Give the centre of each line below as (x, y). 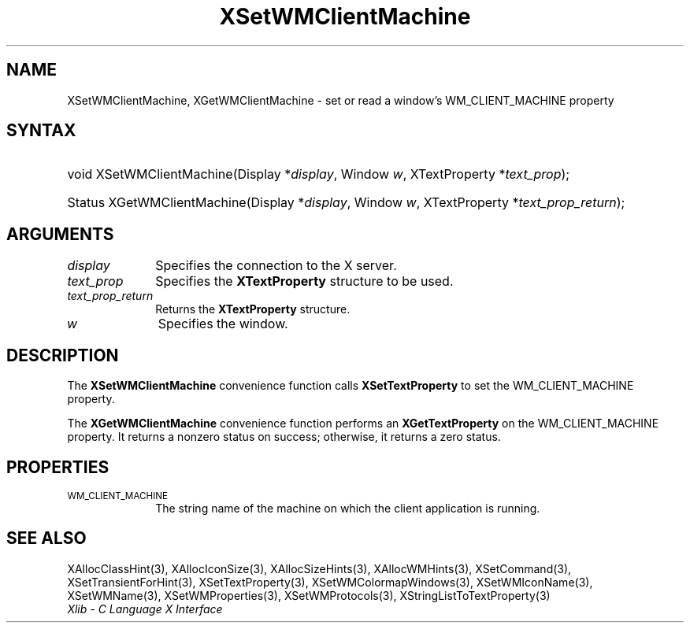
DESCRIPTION (63, 355)
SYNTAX (41, 131)
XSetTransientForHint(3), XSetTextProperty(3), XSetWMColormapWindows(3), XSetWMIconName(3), (330, 582)
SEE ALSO (46, 538)
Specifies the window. (223, 324)
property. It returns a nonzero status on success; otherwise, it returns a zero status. (284, 437)
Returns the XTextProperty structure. (253, 309)
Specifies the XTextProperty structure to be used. (304, 281)
